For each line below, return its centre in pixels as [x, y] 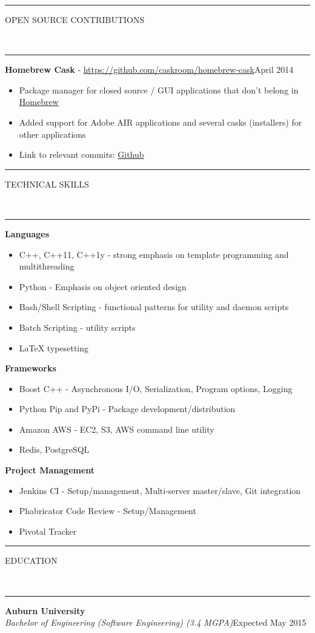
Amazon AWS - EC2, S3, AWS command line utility [117, 429]
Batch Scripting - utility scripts [77, 327]
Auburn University [45, 610]
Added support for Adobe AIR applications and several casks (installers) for [161, 122]
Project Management [50, 470]
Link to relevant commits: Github [81, 154]
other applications [52, 134]
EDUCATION [31, 560]
